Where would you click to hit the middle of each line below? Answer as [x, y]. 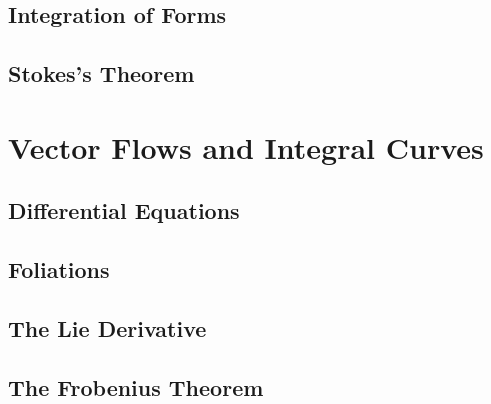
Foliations [59, 269]
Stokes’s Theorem [101, 73]
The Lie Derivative [107, 327]
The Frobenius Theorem [136, 386]
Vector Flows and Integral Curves [246, 146]
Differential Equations [124, 210]
